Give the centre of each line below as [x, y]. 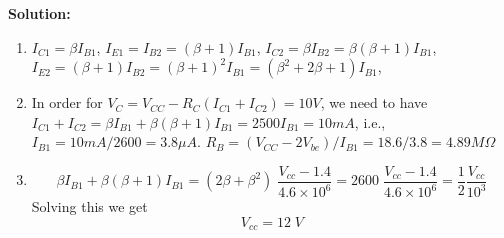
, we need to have [374, 102]
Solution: [39, 13]
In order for [67, 102]
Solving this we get [89, 206]
